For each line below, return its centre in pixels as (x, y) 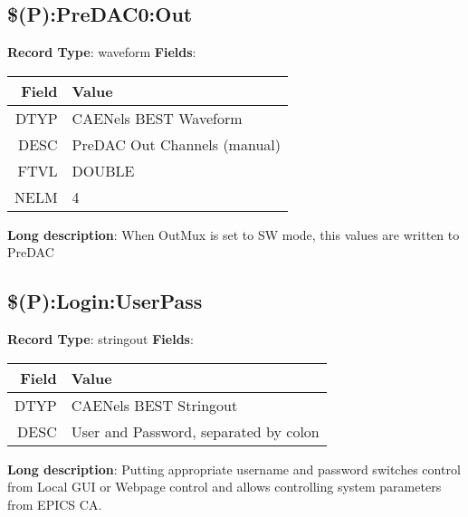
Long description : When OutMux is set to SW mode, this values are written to (234, 234)
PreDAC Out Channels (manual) (176, 144)
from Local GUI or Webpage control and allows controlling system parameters (224, 487)
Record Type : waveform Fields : (102, 52)
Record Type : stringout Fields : (100, 339)
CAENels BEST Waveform (157, 118)
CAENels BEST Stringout (154, 405)
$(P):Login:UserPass (105, 301)
